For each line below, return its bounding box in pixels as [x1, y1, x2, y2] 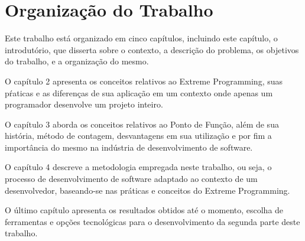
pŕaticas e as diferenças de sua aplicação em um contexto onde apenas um [5, 86, 273, 99]
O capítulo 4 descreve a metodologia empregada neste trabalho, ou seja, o [5, 161, 272, 173]
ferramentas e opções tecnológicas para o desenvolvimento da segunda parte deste [5, 215, 300, 227]
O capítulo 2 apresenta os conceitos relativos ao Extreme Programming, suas [5, 74, 283, 87]
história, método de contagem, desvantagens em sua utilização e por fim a [5, 129, 272, 142]
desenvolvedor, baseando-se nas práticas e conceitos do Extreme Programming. [5, 184, 290, 196]
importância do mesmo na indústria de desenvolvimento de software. [5, 141, 253, 153]
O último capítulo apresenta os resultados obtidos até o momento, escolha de [5, 204, 284, 216]
